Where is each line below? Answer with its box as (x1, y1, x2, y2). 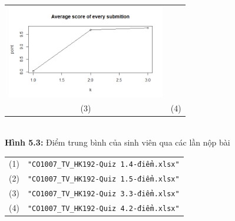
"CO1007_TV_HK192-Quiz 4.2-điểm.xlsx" (27, 204, 180, 213)
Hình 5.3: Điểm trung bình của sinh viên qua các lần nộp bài (5, 136, 230, 149)
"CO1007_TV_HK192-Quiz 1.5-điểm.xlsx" (27, 175, 180, 184)
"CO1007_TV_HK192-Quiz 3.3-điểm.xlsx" (27, 190, 180, 199)
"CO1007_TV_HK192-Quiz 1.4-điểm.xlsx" (27, 160, 180, 169)
